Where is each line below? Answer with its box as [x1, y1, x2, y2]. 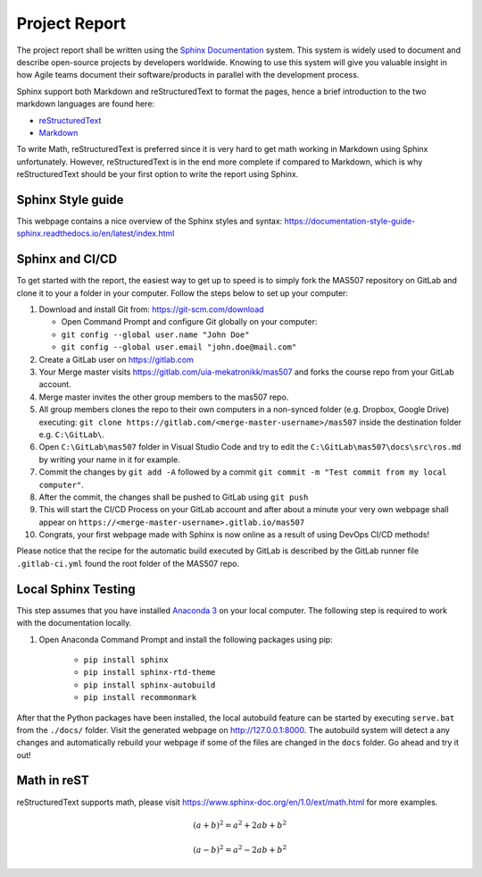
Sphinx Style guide [16, 192, 124, 207]
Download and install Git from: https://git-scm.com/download [38, 304, 264, 315]
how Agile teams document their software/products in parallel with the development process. [16, 70, 360, 80]
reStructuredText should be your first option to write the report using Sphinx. [16, 169, 299, 180]
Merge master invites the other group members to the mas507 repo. [38, 392, 289, 402]
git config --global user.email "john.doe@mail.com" [61, 342, 297, 352]
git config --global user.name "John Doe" [61, 329, 250, 340]
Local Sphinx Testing [16, 581, 136, 596]
